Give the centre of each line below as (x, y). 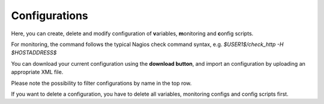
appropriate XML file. (37, 72)
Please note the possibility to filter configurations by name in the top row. (101, 83)
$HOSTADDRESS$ (34, 53)
